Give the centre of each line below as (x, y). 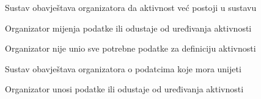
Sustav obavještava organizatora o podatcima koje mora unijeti (123, 68)
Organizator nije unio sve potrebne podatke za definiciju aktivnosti (130, 48)
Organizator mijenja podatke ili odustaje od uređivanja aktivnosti (128, 28)
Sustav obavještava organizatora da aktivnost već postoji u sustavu (131, 7)
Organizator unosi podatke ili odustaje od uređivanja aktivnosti (124, 89)
